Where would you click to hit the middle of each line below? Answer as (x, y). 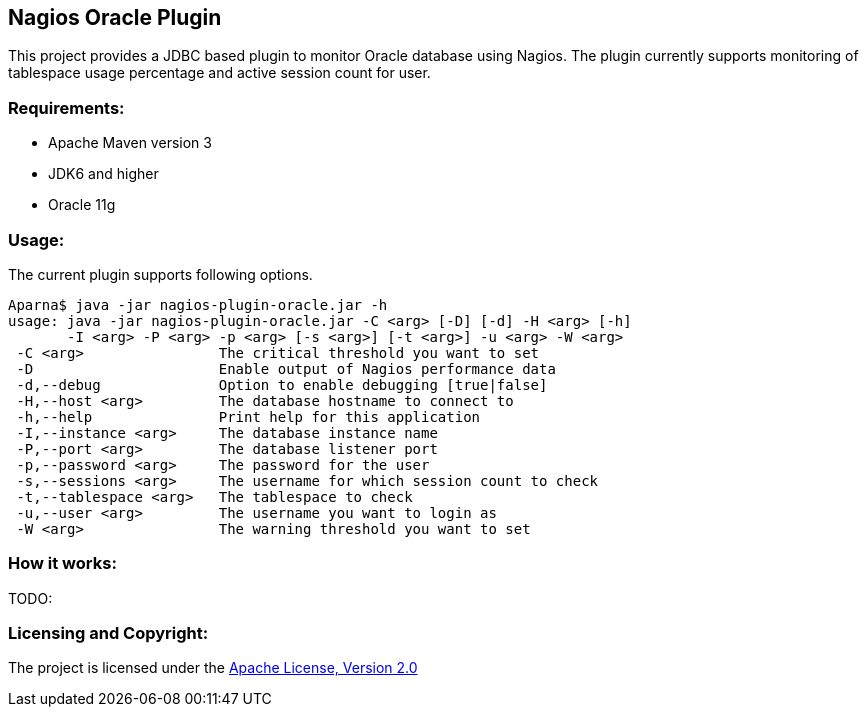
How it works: (62, 563)
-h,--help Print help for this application (248, 416)
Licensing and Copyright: (108, 633)
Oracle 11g (82, 205)
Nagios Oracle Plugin (115, 17)
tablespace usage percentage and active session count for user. (219, 73)
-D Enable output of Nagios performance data (286, 368)
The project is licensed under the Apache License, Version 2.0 (213, 668)
